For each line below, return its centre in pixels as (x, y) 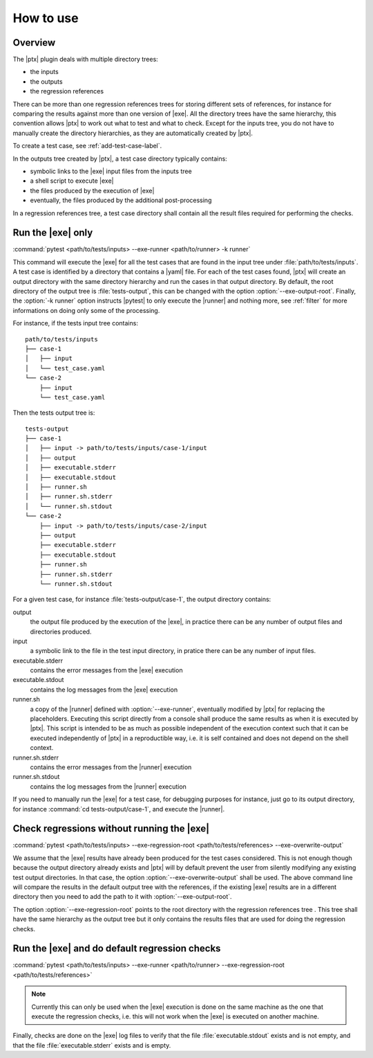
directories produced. (61, 631)
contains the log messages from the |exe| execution (104, 690)
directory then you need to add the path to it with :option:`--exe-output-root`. (122, 897)
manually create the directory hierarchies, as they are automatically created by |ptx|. (133, 133)
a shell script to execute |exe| (72, 181)
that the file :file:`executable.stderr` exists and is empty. (92, 1045)
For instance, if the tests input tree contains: (75, 323)
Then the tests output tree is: (54, 413)
